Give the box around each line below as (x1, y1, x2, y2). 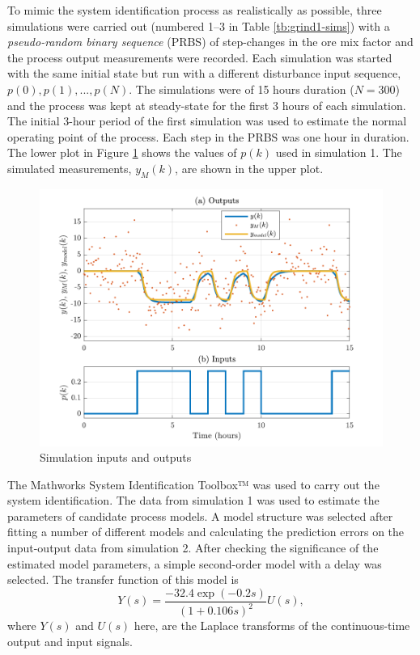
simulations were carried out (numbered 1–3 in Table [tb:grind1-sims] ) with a (7, 17, 390, 34)
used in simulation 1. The (275, 144, 402, 161)
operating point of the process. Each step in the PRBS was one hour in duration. (7, 128, 409, 145)
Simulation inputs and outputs (40, 449, 192, 466)
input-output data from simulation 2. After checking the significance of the (7, 539, 379, 556)
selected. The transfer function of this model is (7, 571, 239, 588)
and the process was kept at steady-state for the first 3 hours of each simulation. (7, 96, 406, 113)
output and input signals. (7, 632, 133, 649)
